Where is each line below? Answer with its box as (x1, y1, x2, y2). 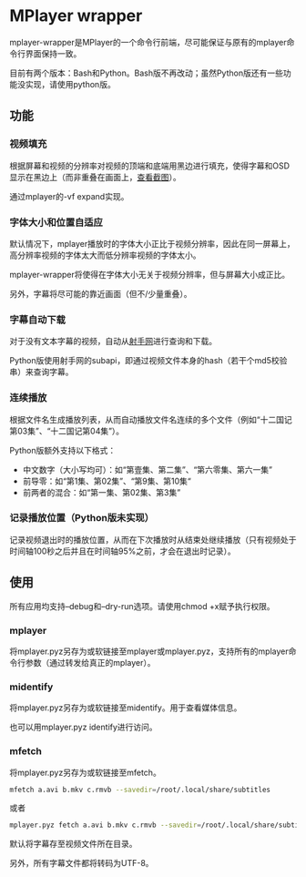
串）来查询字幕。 (9, 366, 74, 378)
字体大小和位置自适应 (9, 216, 103, 229)
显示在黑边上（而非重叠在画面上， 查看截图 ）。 (9, 171, 181, 182)
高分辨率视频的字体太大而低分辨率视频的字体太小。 (9, 250, 201, 260)
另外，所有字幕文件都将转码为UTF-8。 (9, 858, 154, 869)
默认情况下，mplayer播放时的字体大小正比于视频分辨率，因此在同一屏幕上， (9, 238, 295, 249)
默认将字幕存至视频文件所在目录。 (9, 839, 138, 850)
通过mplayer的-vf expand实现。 (9, 190, 129, 201)
